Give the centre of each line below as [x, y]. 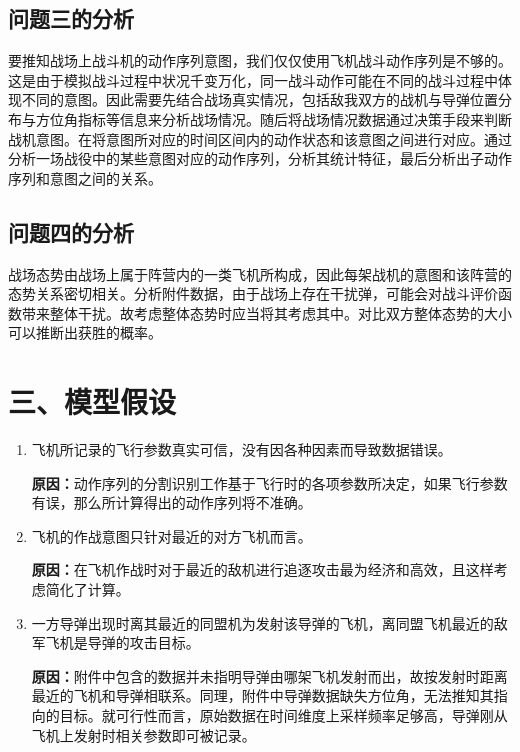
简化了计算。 [87, 589]
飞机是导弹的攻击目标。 [122, 642]
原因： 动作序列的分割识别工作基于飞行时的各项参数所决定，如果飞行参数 [269, 482]
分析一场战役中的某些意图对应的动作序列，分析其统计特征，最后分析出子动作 [260, 158]
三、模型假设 [92, 401]
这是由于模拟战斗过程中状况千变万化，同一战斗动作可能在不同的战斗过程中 [253, 79]
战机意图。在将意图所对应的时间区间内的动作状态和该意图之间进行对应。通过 [260, 138]
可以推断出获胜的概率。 [85, 332]
